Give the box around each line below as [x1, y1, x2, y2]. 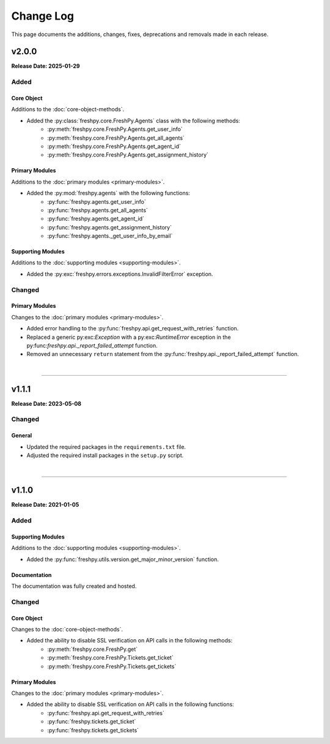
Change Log [11, 9, 75, 23]
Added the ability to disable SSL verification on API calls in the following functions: [26, 701, 235, 708]
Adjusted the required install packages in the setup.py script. [26, 452, 184, 459]
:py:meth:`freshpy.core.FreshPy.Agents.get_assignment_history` [47, 151, 209, 158]
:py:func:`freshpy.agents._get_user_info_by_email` [47, 232, 173, 240]
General [11, 432, 32, 439]
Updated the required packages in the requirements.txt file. [26, 443, 186, 450]
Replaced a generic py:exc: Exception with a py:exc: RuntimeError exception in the [26, 333, 232, 341]
